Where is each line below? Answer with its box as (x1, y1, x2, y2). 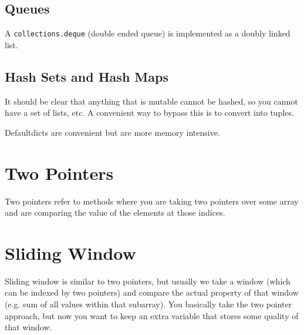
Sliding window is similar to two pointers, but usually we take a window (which (5, 274, 291, 287)
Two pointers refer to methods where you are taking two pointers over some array (5, 195, 299, 207)
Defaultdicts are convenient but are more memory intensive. (5, 126, 220, 138)
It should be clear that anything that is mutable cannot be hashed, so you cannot (5, 95, 298, 107)
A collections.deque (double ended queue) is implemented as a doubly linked (5, 27, 291, 39)
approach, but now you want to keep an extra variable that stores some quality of (5, 309, 299, 321)
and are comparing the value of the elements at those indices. (5, 206, 225, 219)
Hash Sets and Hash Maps (5, 67, 168, 85)
